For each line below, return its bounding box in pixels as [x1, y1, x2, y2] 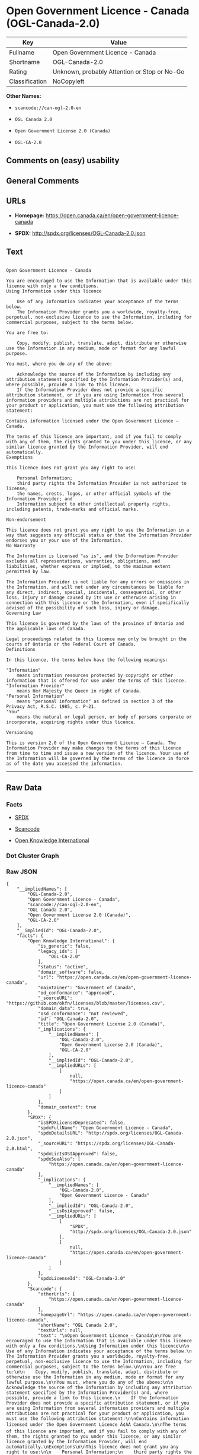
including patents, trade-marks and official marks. [6, 506, 139, 513]
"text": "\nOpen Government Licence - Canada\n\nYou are [37, 1333, 182, 1339]
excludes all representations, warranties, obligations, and [6, 558, 161, 564]
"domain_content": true [37, 1104, 97, 1110]
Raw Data [6, 782, 43, 793]
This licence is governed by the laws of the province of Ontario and [6, 621, 184, 627]
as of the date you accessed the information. [6, 761, 123, 767]
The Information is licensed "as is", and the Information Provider [6, 553, 179, 559]
